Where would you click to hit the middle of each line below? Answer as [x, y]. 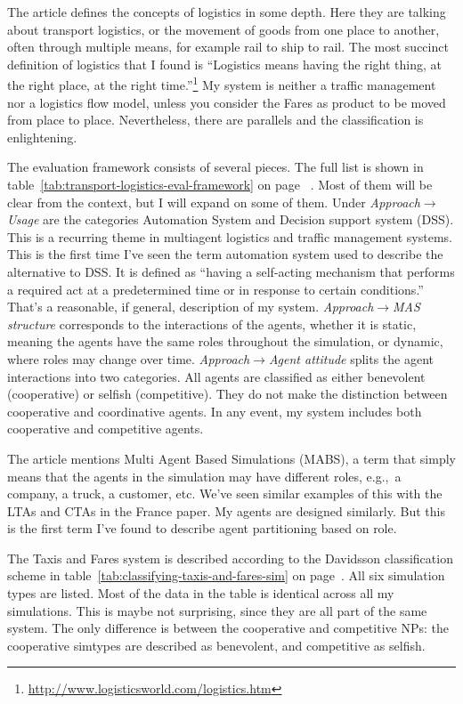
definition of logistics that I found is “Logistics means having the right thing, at [224, 64]
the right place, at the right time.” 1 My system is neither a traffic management [222, 84]
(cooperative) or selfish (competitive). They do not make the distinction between [227, 394]
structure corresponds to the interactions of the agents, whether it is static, [212, 324]
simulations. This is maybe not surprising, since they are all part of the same [217, 610]
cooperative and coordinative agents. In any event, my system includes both [215, 411]
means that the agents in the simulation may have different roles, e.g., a [204, 476]
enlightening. [42, 137]
